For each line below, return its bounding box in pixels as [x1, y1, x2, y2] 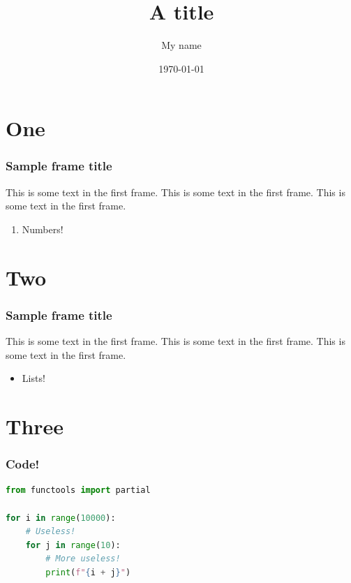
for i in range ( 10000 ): [6, 512, 116, 523]
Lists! [22, 371, 45, 385]
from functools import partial [6, 485, 151, 496]
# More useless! [45, 554, 121, 564]
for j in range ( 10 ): [25, 540, 121, 550]
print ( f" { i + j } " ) [45, 568, 131, 578]
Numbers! [22, 221, 64, 236]
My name [161, 38, 202, 52]
